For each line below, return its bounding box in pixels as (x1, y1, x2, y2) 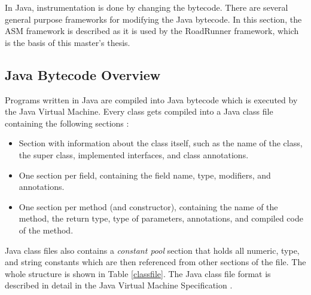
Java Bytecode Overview (5, 65, 161, 84)
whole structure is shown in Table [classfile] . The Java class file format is (5, 267, 271, 279)
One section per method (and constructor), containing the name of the (19, 200, 278, 213)
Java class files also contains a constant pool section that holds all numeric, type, (5, 244, 300, 256)
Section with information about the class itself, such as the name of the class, (19, 137, 303, 149)
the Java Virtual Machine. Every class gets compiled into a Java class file (5, 105, 273, 118)
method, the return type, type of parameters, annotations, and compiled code (19, 212, 303, 225)
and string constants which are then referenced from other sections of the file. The (5, 256, 306, 268)
